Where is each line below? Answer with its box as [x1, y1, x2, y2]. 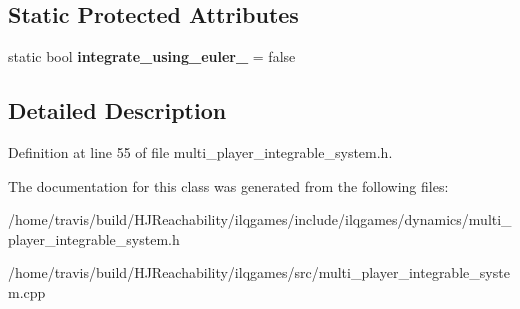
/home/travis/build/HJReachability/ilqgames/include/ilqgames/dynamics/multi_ [8, 209, 512, 230]
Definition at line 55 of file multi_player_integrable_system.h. [8, 142, 393, 162]
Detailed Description [8, 95, 227, 126]
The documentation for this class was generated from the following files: [8, 175, 449, 196]
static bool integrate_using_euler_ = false [8, 46, 296, 67]
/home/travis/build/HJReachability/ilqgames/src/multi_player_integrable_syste [8, 262, 510, 283]
